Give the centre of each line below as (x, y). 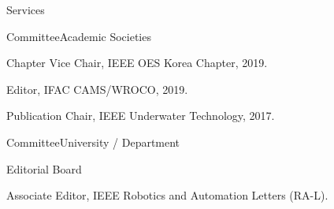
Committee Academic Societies (79, 36)
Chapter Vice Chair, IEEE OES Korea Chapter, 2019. (137, 63)
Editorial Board (44, 168)
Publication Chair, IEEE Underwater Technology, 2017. (141, 116)
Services (26, 9)
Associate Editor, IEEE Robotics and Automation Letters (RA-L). (167, 195)
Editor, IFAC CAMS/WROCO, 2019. (97, 89)
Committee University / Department (93, 142)
